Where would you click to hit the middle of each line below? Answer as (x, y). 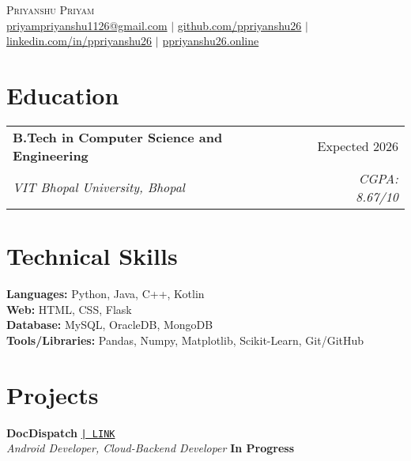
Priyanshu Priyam (51, 9)
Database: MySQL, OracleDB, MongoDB (110, 325)
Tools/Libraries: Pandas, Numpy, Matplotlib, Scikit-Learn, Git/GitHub (185, 340)
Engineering (51, 155)
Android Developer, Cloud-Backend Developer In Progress (151, 448)
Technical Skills (92, 256)
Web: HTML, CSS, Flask (69, 309)
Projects (53, 394)
